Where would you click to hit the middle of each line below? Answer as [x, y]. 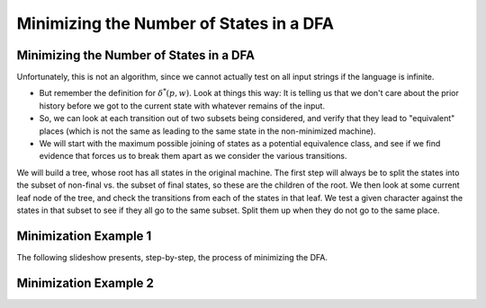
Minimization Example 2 [85, 283]
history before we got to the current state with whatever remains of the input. [182, 106]
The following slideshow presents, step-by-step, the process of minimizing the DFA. [172, 257]
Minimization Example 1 [84, 236]
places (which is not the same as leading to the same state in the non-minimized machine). [207, 131]
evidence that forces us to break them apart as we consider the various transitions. [193, 156]
